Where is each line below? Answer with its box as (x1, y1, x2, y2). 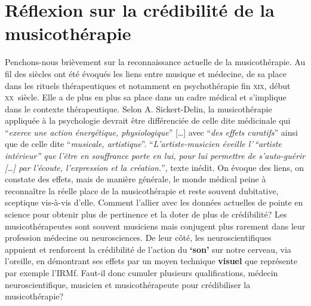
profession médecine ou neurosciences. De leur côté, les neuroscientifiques (5, 231, 272, 244)
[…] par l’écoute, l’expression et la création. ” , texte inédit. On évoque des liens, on (5, 161, 304, 173)
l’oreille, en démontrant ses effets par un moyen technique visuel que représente (5, 255, 298, 267)
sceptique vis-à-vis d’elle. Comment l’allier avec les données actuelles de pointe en (5, 196, 303, 209)
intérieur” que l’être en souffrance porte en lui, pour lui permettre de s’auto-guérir (5, 149, 306, 162)
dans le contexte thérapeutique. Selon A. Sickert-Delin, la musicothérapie (5, 102, 272, 115)
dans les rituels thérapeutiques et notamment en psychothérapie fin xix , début (5, 79, 291, 91)
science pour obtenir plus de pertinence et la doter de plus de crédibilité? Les (5, 208, 287, 221)
